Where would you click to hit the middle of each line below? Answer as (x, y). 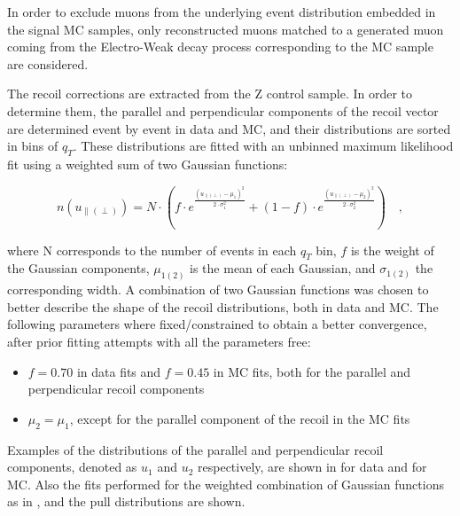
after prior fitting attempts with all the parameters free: (159, 342)
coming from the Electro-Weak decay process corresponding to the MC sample (220, 47)
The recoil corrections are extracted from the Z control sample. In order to (210, 94)
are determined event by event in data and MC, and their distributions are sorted (229, 128)
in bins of (33, 146)
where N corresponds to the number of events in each (152, 250)
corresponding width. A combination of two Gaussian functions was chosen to (218, 289)
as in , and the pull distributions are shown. (126, 501)
